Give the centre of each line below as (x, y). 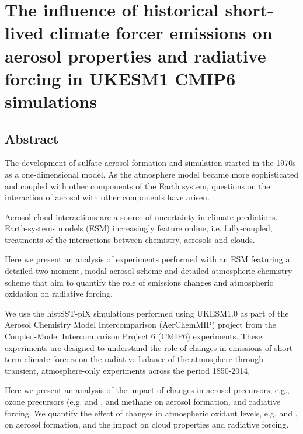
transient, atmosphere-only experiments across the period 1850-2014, (128, 370)
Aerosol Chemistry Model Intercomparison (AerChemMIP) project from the (141, 324)
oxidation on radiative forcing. (59, 294)
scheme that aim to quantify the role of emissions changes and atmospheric (139, 282)
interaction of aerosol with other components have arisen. (107, 197)
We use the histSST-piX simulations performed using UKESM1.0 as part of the (147, 313)
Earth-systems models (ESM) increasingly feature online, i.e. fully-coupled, (139, 228)
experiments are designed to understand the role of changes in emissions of (138, 347)
